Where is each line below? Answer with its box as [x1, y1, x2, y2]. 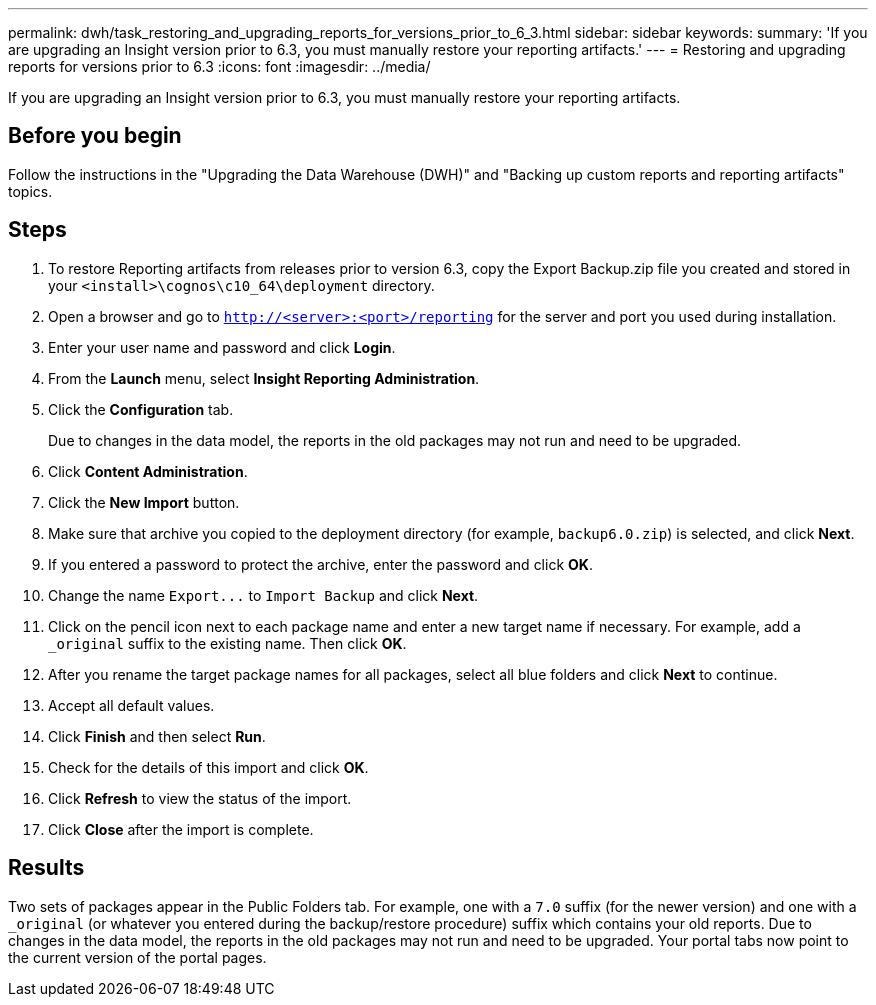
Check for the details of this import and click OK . [48, 758, 369, 776]
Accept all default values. [48, 696, 215, 714]
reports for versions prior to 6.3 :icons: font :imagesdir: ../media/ [8, 58, 431, 75]
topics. [8, 182, 53, 200]
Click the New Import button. [48, 493, 240, 511]
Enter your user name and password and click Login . [48, 338, 396, 356]
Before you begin [8, 123, 182, 149]
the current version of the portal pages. [8, 948, 267, 966]
